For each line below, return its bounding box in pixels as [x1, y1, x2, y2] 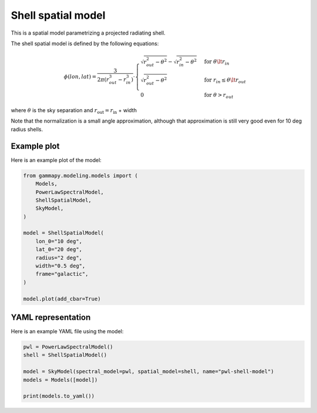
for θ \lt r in [204, 59, 230, 67]
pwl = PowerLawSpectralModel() [23, 344, 114, 350]
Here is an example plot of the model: [11, 156, 102, 164]
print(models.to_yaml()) [23, 393, 95, 400]
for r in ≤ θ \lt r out [204, 77, 247, 85]
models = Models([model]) [23, 376, 98, 383]
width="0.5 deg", [35, 263, 86, 269]
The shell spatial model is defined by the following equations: [11, 40, 159, 47]
